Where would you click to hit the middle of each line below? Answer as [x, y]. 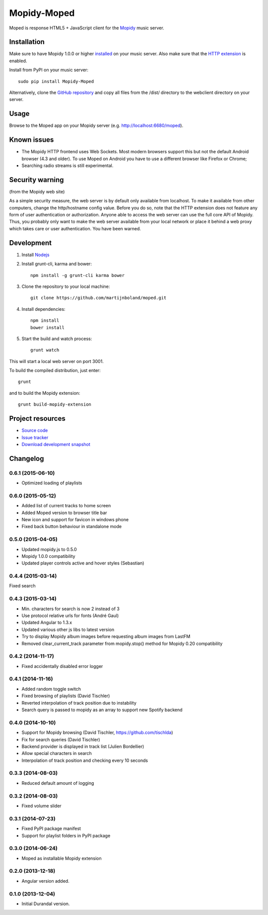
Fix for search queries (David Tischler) [61, 739]
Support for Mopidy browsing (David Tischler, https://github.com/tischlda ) [97, 732]
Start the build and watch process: [57, 339]
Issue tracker [35, 437]
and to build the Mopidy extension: [45, 393]
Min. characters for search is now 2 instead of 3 [71, 609]
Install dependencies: [43, 309]
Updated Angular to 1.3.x [47, 623]
